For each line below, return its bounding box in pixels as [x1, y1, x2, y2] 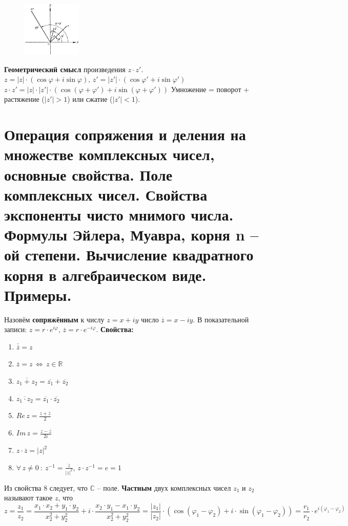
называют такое [4, 492, 53, 503]
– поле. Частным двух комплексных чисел [97, 482, 231, 493]
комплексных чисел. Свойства [4, 184, 208, 205]
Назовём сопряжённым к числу [4, 314, 105, 324]
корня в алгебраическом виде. [4, 264, 207, 285]
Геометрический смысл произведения [4, 63, 126, 74]
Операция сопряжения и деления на [4, 124, 246, 145]
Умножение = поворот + [171, 83, 250, 94]
